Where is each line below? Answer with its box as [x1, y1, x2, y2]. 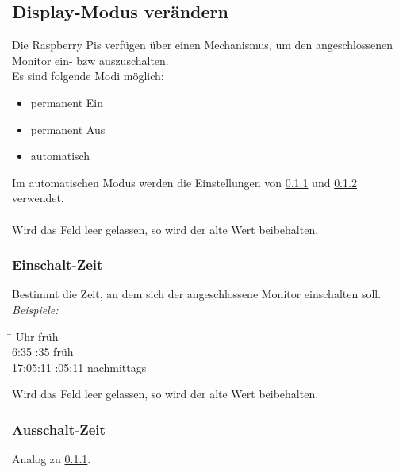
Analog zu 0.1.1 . [12, 451, 91, 467]
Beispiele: [12, 301, 59, 317]
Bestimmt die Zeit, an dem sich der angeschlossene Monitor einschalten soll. [12, 286, 382, 302]
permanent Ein [30, 94, 104, 110]
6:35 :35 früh [12, 343, 74, 360]
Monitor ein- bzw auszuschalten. [12, 52, 169, 68]
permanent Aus [30, 121, 106, 137]
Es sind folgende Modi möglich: [12, 67, 164, 84]
